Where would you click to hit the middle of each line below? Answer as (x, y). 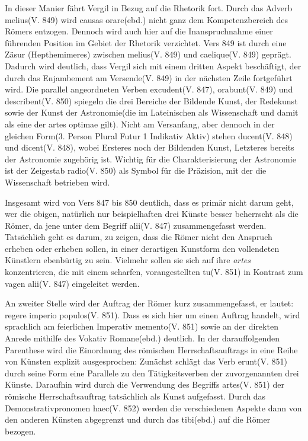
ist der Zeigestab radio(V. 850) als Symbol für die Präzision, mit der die (136, 170)
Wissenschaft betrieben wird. (57, 182)
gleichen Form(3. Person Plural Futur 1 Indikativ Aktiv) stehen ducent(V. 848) (149, 135)
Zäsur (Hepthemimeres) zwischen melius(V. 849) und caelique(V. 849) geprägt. (148, 54)
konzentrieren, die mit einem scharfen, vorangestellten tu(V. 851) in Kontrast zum (154, 272)
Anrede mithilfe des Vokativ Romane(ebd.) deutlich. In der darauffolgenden (142, 338)
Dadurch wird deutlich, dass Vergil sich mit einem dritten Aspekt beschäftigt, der (153, 65)
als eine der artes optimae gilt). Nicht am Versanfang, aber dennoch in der (140, 124)
